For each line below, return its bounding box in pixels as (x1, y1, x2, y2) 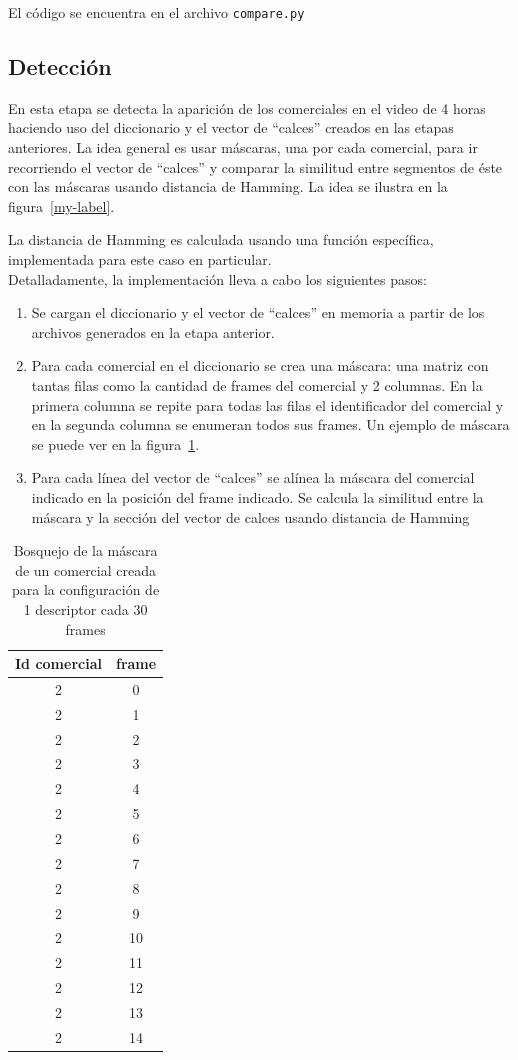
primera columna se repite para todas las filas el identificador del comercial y (31, 394, 504, 415)
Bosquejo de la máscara (13, 540, 158, 561)
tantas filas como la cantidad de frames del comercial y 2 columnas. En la (31, 374, 483, 395)
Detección (8, 51, 112, 82)
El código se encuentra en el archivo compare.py (8, 2, 305, 22)
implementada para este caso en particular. (8, 249, 272, 270)
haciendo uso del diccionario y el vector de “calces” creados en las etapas (8, 117, 454, 138)
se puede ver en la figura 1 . (31, 433, 200, 454)
